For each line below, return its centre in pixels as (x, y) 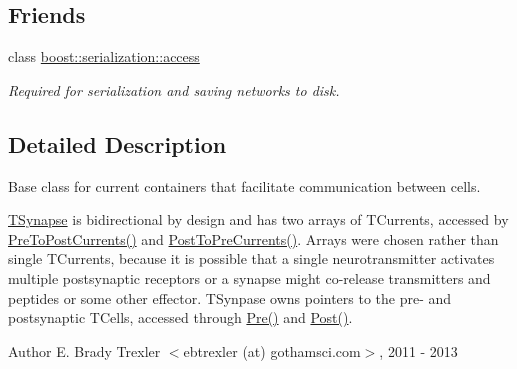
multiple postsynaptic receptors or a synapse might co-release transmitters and (249, 277)
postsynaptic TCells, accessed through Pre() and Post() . (180, 317)
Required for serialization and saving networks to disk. (174, 89)
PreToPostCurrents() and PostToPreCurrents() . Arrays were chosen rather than (253, 238)
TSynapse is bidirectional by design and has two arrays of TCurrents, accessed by (258, 219)
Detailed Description (117, 143)
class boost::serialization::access (104, 56)
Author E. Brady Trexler (84, 350)
